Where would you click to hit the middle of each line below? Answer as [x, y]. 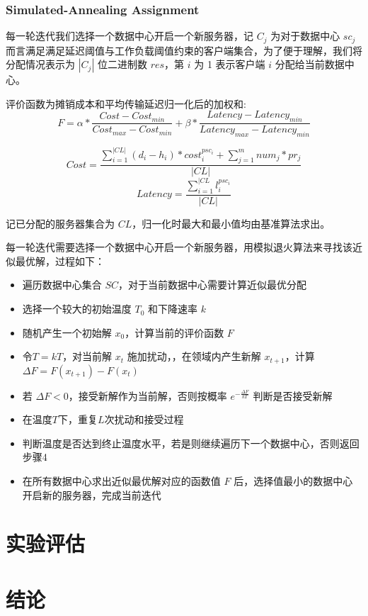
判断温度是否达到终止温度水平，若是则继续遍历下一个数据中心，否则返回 [191, 443]
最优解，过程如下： [60, 261]
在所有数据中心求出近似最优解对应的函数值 [121, 481]
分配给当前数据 [310, 64]
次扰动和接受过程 [144, 419]
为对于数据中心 [305, 36]
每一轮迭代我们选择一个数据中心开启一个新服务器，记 [130, 36]
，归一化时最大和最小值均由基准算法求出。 [231, 223]
